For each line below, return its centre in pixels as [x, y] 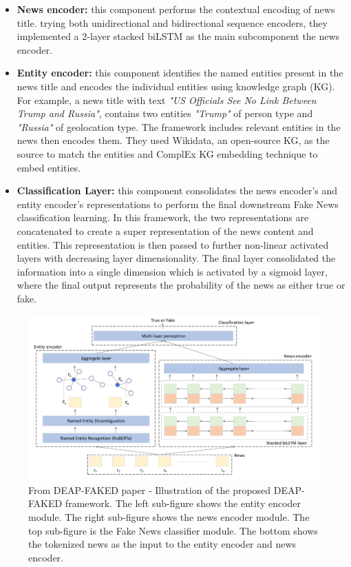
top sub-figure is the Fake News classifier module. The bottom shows [173, 530]
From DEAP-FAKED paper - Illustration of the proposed [150, 489]
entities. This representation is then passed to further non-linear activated [173, 244]
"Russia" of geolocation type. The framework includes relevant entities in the [179, 126]
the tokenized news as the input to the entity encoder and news [162, 544]
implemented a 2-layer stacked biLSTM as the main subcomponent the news [178, 36]
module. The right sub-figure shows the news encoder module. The [169, 516]
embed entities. [49, 167]
